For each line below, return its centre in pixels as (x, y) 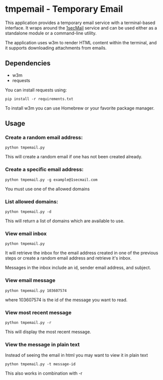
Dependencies (28, 63)
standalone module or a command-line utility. (51, 33)
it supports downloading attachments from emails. (56, 48)
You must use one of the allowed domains (47, 189)
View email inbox (26, 234)
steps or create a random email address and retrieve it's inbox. (68, 258)
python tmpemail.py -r (28, 322)
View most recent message (38, 312)
